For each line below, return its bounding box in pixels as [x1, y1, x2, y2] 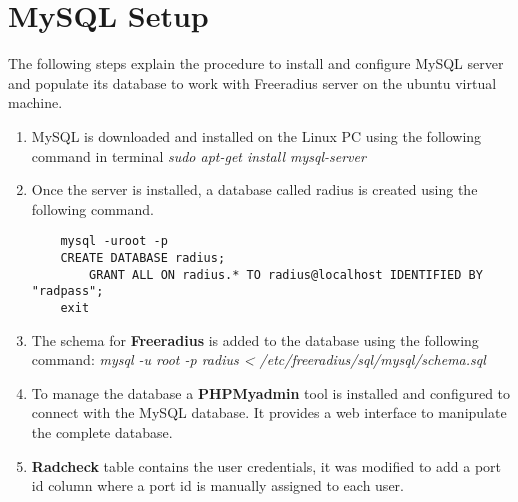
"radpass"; [31, 284, 104, 299]
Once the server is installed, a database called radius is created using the [31, 179, 478, 200]
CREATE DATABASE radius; [60, 250, 226, 265]
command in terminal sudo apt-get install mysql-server [31, 145, 366, 166]
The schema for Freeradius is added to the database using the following [31, 329, 479, 350]
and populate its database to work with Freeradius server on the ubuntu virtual [8, 72, 497, 93]
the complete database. [31, 421, 173, 442]
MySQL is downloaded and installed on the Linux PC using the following [31, 125, 482, 146]
